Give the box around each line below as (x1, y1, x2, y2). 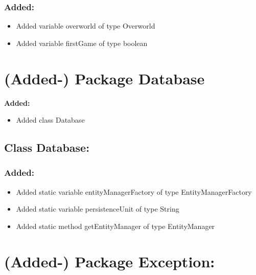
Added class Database (16, 114, 85, 125)
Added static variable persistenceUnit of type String (16, 203, 179, 214)
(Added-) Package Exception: (4, 250, 215, 271)
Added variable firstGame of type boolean (16, 37, 148, 48)
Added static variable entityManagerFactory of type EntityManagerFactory (16, 186, 252, 197)
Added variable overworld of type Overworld (16, 20, 155, 31)
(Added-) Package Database (4, 67, 205, 88)
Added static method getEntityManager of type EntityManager (16, 220, 215, 231)
